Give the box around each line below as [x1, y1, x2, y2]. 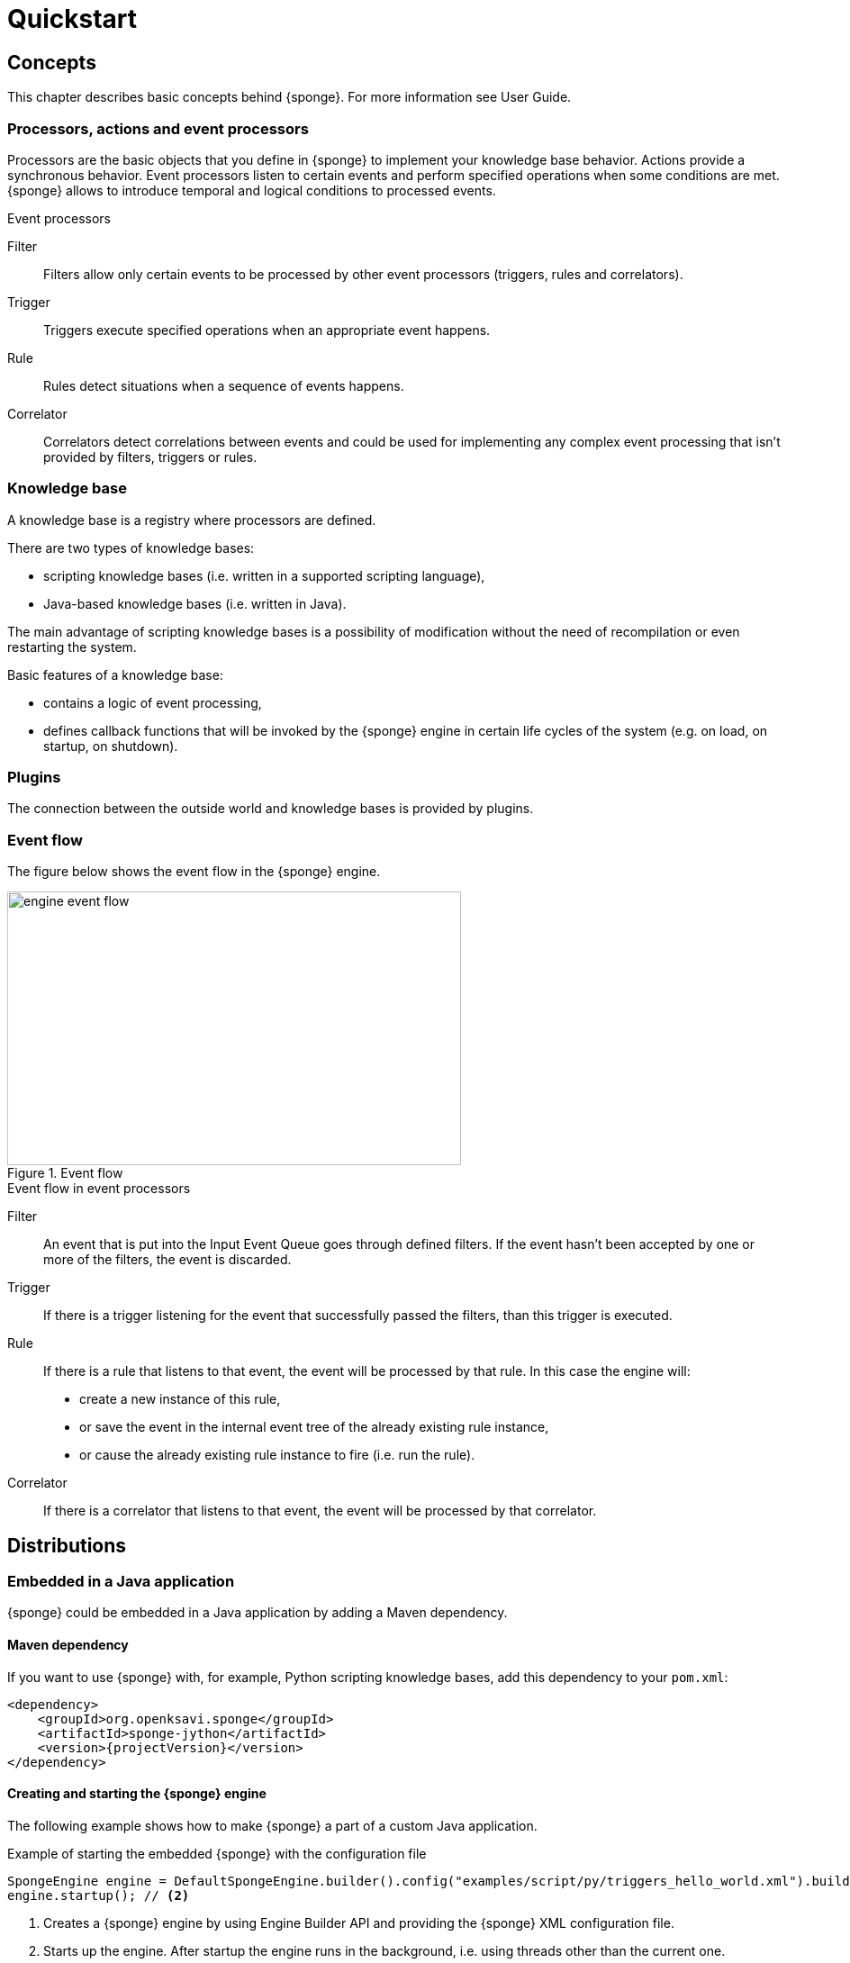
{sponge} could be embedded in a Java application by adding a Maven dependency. [7, 1605, 508, 1621]
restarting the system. [7, 638, 137, 655]
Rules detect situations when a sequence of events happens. [43, 377, 404, 394]
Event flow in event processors [7, 1181, 191, 1197]
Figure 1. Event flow [7, 1165, 123, 1181]
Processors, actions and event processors [7, 119, 309, 138]
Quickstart [7, 4, 138, 34]
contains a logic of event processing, [43, 694, 262, 710]
